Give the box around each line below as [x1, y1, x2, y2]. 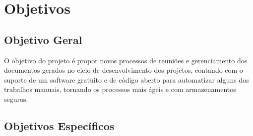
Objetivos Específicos [4, 118, 115, 133]
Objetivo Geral [4, 32, 82, 47]
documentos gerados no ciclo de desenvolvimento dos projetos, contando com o [4, 65, 243, 75]
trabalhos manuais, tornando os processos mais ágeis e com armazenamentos [4, 84, 236, 94]
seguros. [4, 93, 28, 104]
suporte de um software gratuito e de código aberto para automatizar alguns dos [4, 74, 249, 85]
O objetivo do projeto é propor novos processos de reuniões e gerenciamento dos [4, 55, 248, 65]
